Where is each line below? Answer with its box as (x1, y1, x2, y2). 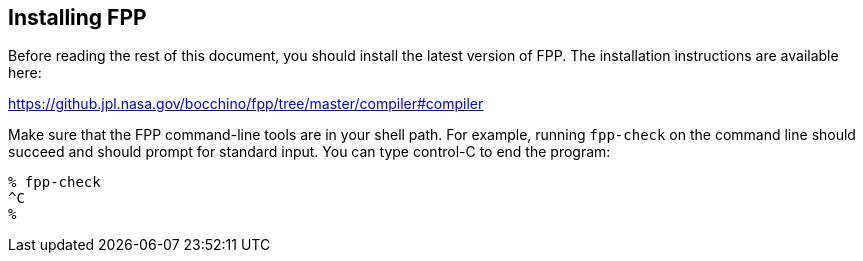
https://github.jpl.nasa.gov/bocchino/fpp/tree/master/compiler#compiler (8, 95, 484, 113)
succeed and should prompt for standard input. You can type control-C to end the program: (8, 143, 611, 161)
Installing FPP (8, 5, 147, 30)
